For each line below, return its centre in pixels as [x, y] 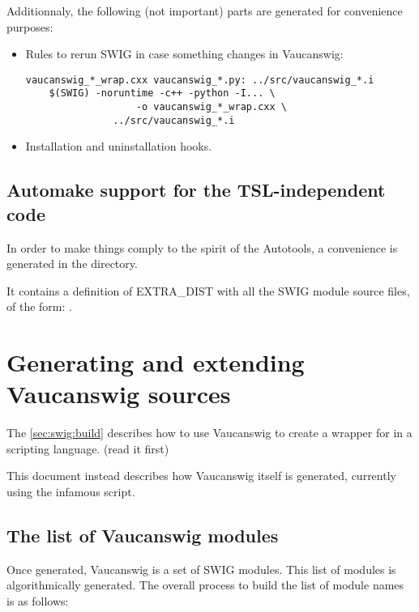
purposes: [30, 26]
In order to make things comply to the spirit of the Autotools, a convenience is [202, 247]
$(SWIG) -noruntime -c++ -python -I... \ [162, 93]
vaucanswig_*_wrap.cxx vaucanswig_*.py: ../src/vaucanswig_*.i [200, 80]
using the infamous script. [71, 492]
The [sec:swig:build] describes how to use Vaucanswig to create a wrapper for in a [209, 433]
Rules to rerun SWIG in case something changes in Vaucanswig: [184, 54]
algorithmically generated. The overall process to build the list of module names [205, 585]
